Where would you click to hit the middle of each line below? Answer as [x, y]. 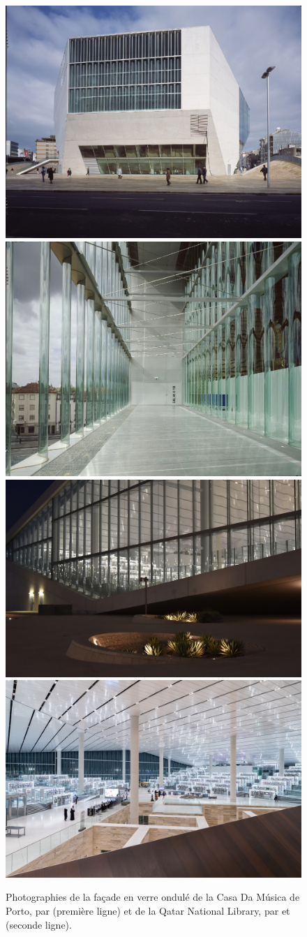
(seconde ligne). [39, 924]
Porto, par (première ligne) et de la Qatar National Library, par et [148, 911]
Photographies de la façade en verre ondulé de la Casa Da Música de [153, 897]
